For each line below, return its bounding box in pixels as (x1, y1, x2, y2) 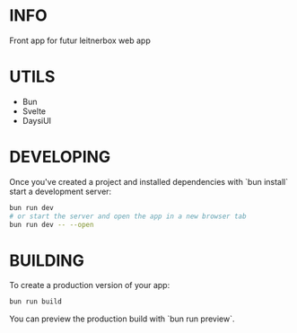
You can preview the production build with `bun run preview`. (9, 313, 235, 324)
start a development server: (9, 186, 112, 197)
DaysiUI (22, 115, 52, 126)
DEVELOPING (9, 147, 111, 167)
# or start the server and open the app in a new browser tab (9, 212, 247, 221)
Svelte (22, 105, 47, 117)
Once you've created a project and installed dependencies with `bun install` (9, 176, 289, 187)
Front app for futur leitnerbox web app (9, 35, 151, 46)
